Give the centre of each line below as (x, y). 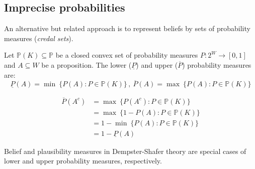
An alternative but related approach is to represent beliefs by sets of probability (127, 28)
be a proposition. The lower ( (87, 64)
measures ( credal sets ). (39, 38)
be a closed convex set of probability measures (127, 55)
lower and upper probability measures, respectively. (83, 161)
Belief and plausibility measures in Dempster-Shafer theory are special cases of (125, 151)
